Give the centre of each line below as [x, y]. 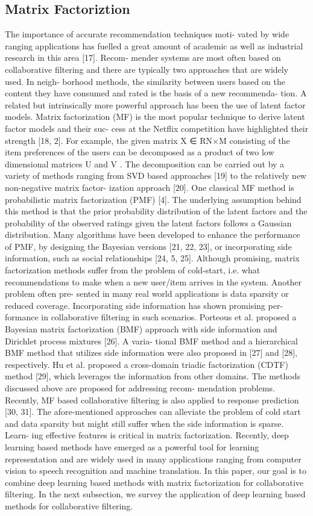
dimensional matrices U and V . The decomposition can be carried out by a [145, 163]
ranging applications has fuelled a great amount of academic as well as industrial [154, 45]
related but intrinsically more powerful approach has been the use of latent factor [155, 104]
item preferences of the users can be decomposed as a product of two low [140, 152]
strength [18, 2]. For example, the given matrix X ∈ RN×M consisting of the [147, 140]
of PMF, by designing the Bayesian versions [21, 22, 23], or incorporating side [148, 246]
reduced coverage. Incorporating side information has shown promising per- [144, 305]
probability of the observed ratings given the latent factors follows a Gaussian [148, 222]
